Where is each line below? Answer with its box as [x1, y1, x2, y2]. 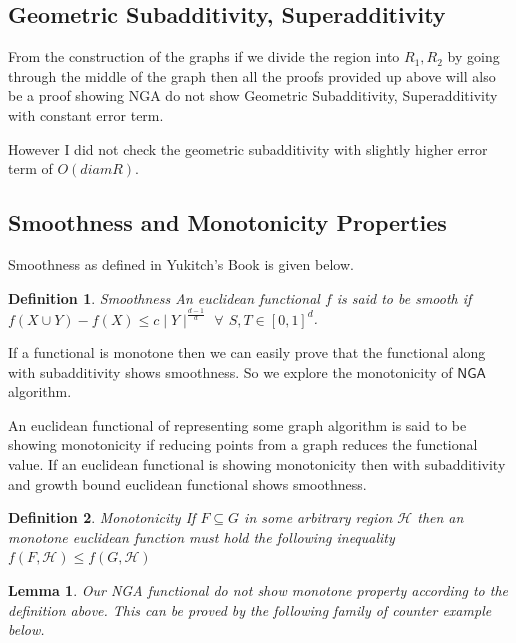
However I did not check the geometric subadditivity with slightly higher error [8, 138, 488, 159]
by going [447, 46, 500, 67]
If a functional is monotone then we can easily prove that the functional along [8, 342, 486, 363]
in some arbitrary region [244, 507, 393, 528]
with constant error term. [8, 104, 164, 125]
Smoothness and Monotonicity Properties [8, 207, 447, 238]
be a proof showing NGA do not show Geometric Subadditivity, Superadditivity [8, 85, 498, 106]
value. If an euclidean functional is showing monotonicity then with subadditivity [8, 454, 506, 475]
